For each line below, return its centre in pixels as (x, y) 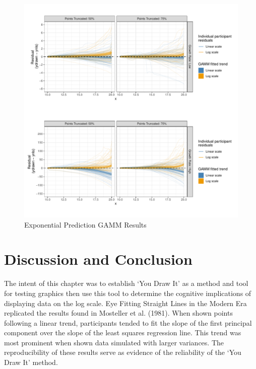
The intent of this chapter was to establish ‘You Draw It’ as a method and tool (126, 283)
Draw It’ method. (31, 362)
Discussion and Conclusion (98, 259)
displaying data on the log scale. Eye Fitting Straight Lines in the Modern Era (125, 303)
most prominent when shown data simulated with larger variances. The (114, 342)
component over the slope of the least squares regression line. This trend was (123, 333)
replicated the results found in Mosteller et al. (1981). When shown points (118, 313)
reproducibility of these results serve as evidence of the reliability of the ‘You (123, 352)
